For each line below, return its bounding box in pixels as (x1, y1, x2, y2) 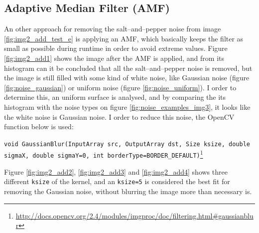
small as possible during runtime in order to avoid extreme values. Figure (4, 43, 228, 53)
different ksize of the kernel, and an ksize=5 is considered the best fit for (4, 176, 230, 187)
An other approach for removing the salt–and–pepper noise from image (4, 23, 221, 34)
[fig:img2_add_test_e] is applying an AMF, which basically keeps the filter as (4, 33, 244, 43)
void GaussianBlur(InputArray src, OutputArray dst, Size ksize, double (4, 140, 250, 148)
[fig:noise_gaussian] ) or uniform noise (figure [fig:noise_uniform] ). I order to (4, 82, 237, 92)
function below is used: (4, 121, 74, 132)
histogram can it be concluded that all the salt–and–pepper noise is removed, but (4, 62, 253, 73)
